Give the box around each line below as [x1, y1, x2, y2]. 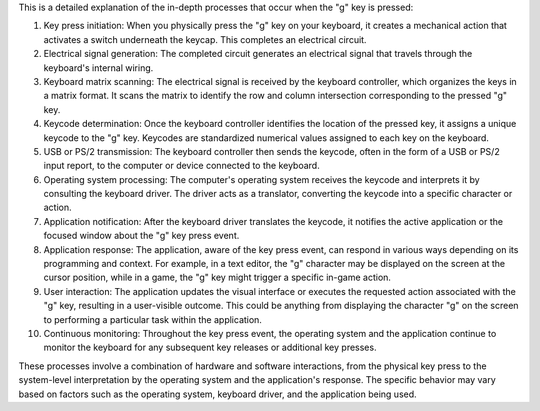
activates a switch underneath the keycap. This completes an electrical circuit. [43, 33, 367, 45]
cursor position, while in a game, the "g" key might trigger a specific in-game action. [43, 271, 392, 284]
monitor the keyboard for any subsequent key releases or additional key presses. [43, 341, 377, 354]
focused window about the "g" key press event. [43, 230, 240, 242]
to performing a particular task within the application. [43, 313, 262, 325]
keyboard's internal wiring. [43, 61, 154, 74]
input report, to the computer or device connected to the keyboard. [43, 160, 320, 172]
